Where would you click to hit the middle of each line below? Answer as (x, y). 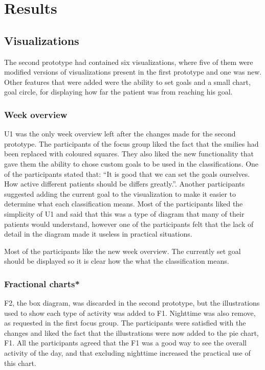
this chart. (20, 363)
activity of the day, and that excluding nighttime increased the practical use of (127, 353)
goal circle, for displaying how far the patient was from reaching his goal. (118, 92)
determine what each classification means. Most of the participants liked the (124, 204)
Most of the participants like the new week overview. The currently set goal (123, 251)
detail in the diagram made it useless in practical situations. (98, 234)
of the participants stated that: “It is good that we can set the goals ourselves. (127, 174)
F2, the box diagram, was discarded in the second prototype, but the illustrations (132, 303)
